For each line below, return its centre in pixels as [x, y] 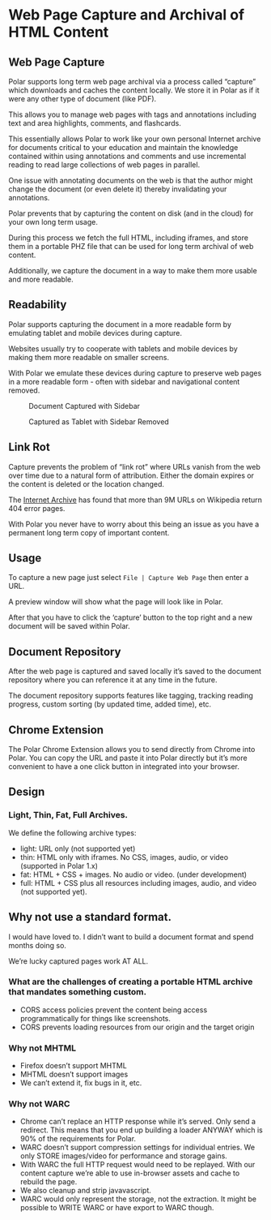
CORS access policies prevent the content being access [114, 1010]
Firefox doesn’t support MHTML [73, 1066]
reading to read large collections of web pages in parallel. [104, 165]
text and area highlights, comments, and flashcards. [95, 123]
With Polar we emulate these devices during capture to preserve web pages [135, 373]
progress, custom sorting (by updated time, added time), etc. [110, 704]
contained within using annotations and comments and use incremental [127, 156]
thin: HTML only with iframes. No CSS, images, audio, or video [124, 857]
